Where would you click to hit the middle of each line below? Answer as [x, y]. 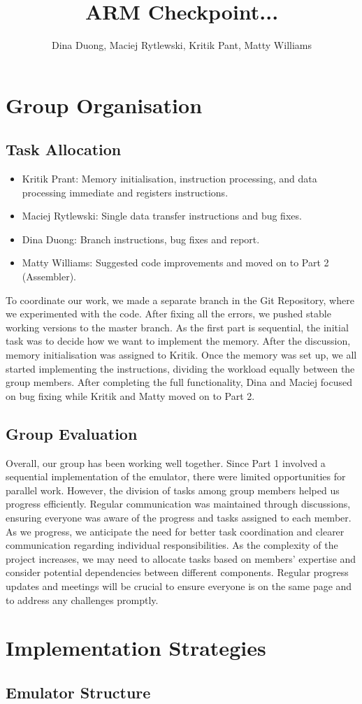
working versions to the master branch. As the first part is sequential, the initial [177, 327]
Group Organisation [104, 105]
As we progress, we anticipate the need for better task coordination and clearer [175, 531]
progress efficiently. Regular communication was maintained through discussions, [178, 504]
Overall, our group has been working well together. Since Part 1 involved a [166, 462]
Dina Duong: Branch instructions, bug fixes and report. [141, 239]
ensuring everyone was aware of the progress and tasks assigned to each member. [179, 517]
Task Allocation [64, 149]
